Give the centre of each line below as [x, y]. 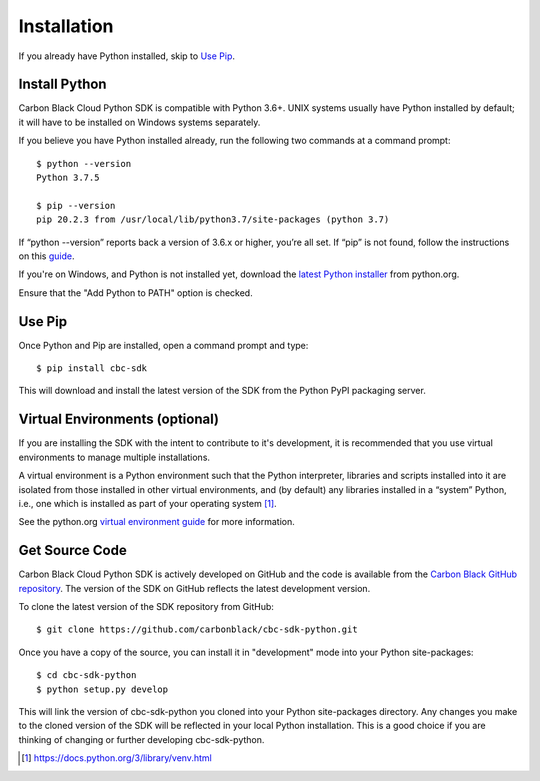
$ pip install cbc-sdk [92, 368]
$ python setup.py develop [102, 689]
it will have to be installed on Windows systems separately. [139, 122]
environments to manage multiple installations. [114, 457]
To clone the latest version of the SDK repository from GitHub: [146, 606]
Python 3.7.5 [68, 178]
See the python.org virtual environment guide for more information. [156, 522]
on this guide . [46, 256]
